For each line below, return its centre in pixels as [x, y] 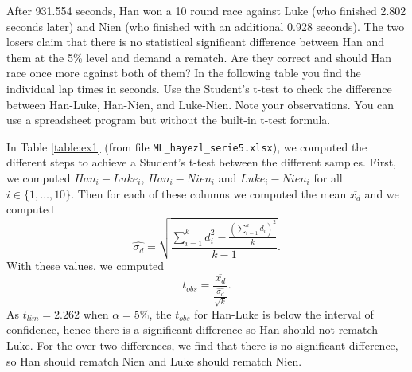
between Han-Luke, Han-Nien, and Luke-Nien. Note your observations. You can [200, 104]
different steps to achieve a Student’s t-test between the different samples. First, [201, 162]
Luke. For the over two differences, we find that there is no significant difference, [202, 345]
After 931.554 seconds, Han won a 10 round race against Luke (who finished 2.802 [206, 10]
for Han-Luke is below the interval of [284, 313]
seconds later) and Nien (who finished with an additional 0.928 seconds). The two [206, 26]
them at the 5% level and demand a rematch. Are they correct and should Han [199, 57]
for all [328, 178]
